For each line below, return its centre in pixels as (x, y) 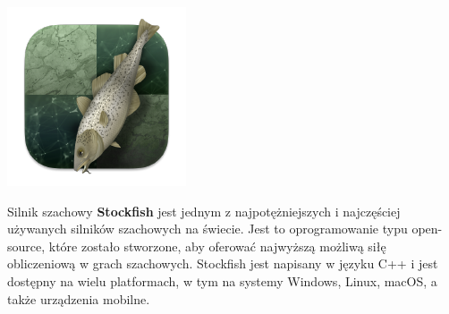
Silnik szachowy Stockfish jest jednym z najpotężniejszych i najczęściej (204, 211)
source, (26, 246)
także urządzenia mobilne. (79, 298)
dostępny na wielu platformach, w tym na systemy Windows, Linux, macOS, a (222, 280)
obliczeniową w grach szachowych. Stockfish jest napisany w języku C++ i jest (223, 263)
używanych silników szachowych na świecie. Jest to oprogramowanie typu (208, 229)
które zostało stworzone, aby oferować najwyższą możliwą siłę (217, 246)
